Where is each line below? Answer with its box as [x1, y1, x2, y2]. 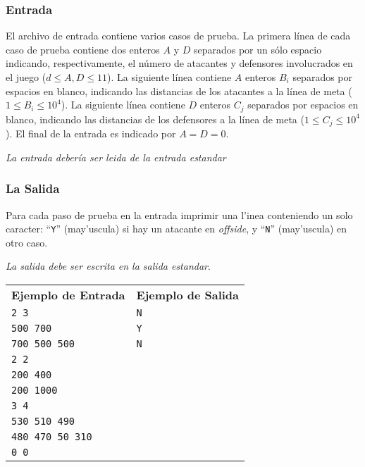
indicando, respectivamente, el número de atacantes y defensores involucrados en [6, 56, 353, 70]
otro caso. [6, 235, 48, 249]
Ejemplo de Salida [136, 286, 240, 303]
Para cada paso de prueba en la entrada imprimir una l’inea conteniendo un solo [6, 207, 353, 222]
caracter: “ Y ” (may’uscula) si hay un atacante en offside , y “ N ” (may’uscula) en [6, 221, 347, 236]
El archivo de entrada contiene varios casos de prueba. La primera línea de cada [6, 28, 351, 43]
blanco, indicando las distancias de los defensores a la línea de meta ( [6, 111, 304, 126]
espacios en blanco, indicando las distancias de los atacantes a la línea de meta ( [6, 83, 352, 98]
